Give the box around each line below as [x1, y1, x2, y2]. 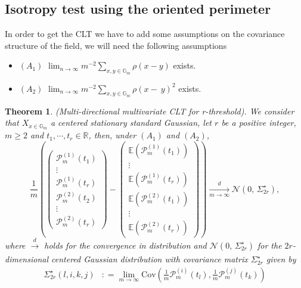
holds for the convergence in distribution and [44, 239, 207, 251]
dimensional [5, 253, 48, 265]
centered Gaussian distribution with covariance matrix [51, 253, 248, 265]
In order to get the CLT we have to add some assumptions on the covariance [5, 27, 285, 40]
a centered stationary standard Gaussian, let [50, 116, 212, 129]
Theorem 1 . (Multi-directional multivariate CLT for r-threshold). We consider [5, 104, 294, 117]
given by [266, 253, 296, 265]
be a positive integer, [221, 116, 296, 129]
